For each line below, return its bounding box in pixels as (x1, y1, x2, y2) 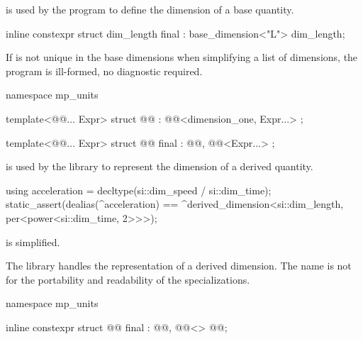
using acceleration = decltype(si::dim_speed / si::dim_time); (6, 182, 272, 197)
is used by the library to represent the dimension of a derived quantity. (6, 159, 313, 174)
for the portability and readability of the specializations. (6, 272, 250, 287)
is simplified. (6, 234, 60, 249)
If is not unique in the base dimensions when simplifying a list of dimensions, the (6, 50, 358, 65)
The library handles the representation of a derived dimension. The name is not (6, 258, 352, 273)
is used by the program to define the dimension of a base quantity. (6, 2, 294, 16)
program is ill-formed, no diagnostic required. (6, 63, 203, 78)
